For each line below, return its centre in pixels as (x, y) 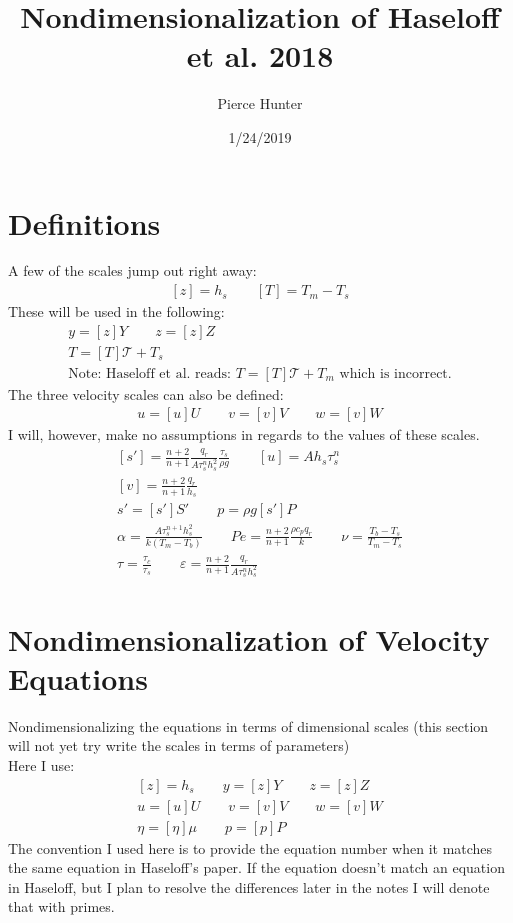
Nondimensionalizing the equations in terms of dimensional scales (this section (248, 725)
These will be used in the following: (116, 311)
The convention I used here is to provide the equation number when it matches (250, 847)
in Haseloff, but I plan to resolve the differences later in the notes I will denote (249, 886)
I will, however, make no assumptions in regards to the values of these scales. (244, 434)
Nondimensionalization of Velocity (249, 638)
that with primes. (61, 906)
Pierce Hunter (260, 103)
